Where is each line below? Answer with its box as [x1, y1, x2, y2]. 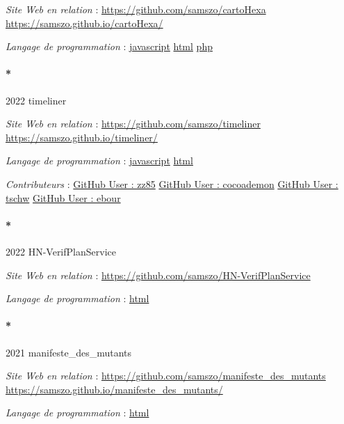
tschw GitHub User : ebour [6, 190, 121, 205]
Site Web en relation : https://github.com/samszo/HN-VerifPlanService [6, 267, 311, 282]
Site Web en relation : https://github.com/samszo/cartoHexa [6, 2, 266, 16]
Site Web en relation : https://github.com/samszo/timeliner [6, 116, 261, 131]
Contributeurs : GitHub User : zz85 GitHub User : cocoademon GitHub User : [6, 176, 338, 191]
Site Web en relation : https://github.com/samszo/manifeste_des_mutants [6, 368, 326, 383]
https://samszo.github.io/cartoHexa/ [6, 15, 163, 30]
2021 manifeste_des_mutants [6, 345, 132, 359]
